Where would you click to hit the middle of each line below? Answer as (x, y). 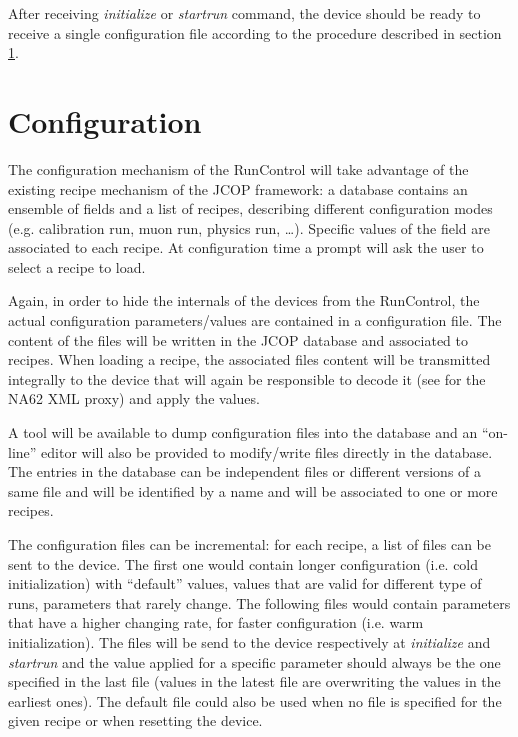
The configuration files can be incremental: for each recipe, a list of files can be (249, 544)
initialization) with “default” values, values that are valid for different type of (245, 583)
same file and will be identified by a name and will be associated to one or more (253, 490)
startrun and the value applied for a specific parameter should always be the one (254, 661)
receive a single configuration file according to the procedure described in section (255, 32)
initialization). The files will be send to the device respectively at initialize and (249, 641)
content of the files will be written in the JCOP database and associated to (238, 339)
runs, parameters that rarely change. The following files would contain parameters (259, 602)
